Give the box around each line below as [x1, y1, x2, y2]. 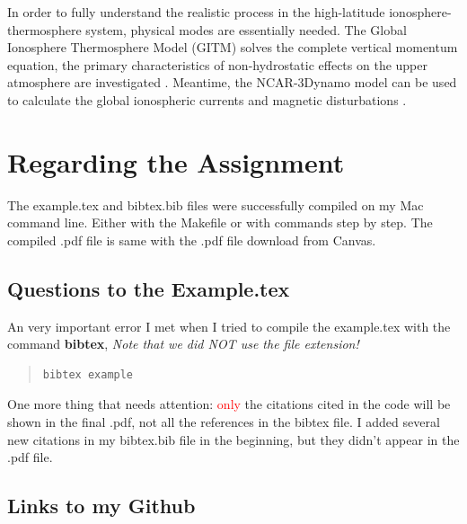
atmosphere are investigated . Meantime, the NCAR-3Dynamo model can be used [7, 73, 457, 92]
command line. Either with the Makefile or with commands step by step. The [7, 213, 433, 232]
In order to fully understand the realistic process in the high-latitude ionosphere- [7, 3, 452, 21]
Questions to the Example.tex [7, 274, 290, 302]
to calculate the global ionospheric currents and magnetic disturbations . [7, 90, 407, 109]
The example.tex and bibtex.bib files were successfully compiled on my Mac [7, 195, 424, 214]
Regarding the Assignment [7, 143, 345, 180]
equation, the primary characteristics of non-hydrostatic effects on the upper [7, 55, 427, 74]
